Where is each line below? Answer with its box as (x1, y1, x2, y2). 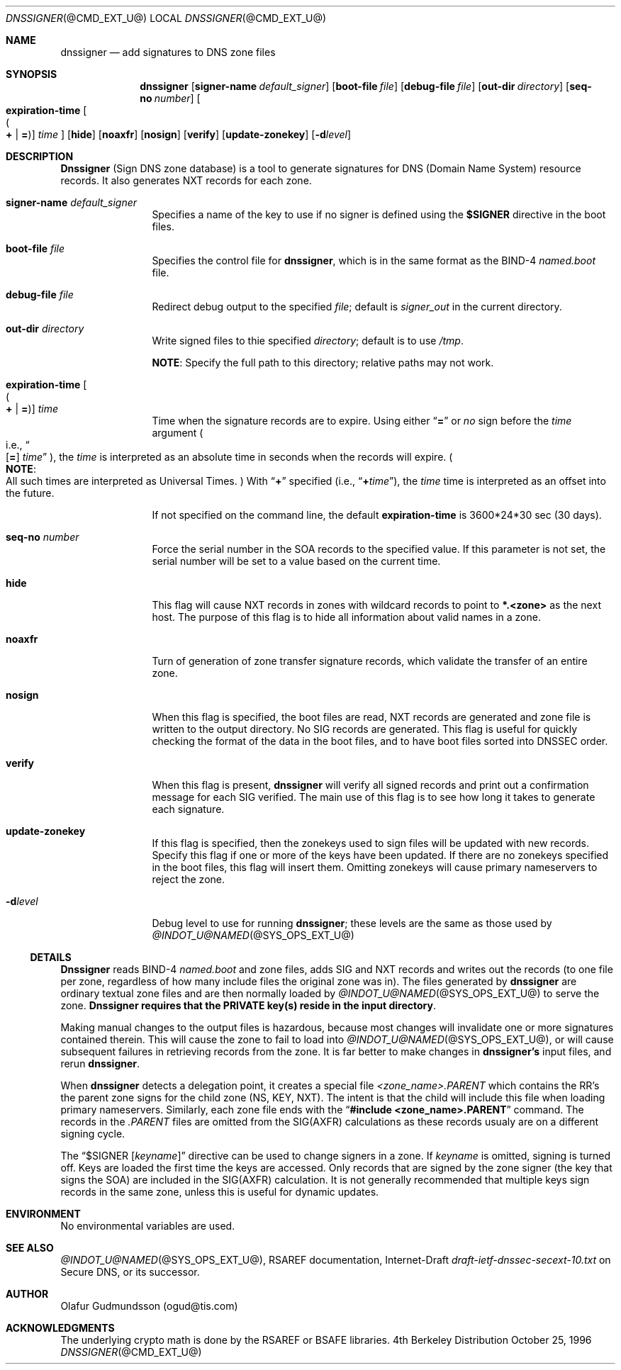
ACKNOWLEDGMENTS (6, 1322, 115, 1334)
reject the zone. (152, 873, 225, 885)
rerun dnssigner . (60, 1057, 140, 1069)
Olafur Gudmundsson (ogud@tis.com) (60, 1300, 238, 1312)
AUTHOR (6, 1288, 49, 1300)
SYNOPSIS (6, 68, 57, 80)
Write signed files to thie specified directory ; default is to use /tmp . (152, 335, 464, 347)
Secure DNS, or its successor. (60, 1266, 200, 1278)
